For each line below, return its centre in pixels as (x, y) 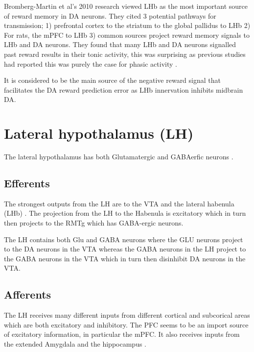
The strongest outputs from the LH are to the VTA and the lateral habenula (119, 203)
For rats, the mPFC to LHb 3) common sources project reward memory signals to (127, 35)
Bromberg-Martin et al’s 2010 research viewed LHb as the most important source (126, 6)
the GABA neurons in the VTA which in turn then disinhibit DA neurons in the (125, 258)
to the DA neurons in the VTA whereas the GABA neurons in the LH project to (125, 249)
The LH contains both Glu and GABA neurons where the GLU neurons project (124, 239)
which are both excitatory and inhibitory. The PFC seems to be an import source (126, 324)
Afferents (28, 294)
